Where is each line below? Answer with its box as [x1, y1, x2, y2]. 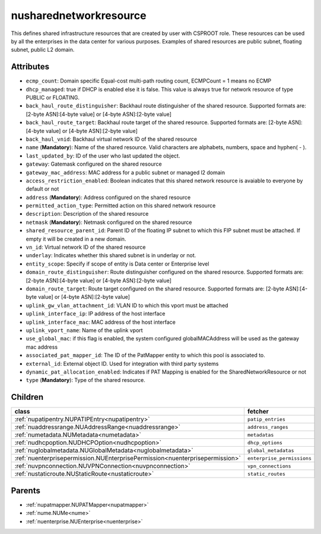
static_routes [247, 470, 286, 477]
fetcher [247, 407, 269, 416]
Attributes [11, 62, 50, 72]
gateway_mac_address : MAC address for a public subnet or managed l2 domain [26, 169, 225, 176]
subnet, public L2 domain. [11, 46, 75, 53]
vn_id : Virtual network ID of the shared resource [26, 244, 146, 251]
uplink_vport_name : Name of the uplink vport [26, 327, 143, 334]
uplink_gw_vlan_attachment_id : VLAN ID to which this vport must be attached [26, 302, 228, 309]
